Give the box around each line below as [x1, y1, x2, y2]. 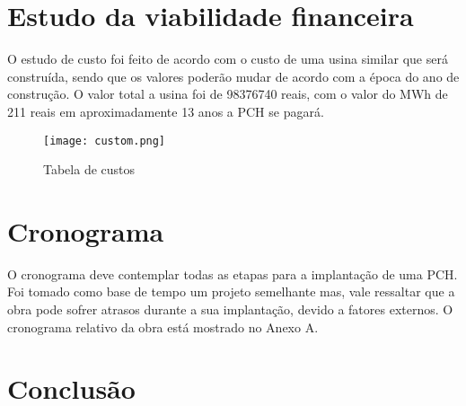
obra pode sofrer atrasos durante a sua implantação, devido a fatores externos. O [7, 300, 453, 319]
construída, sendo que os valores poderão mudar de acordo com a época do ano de [7, 66, 460, 85]
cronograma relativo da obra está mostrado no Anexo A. [7, 317, 319, 336]
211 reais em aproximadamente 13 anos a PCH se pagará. [7, 101, 324, 120]
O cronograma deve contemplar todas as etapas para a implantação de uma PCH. [7, 264, 458, 283]
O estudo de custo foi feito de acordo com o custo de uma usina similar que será [7, 49, 448, 68]
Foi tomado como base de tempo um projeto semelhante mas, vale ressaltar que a [7, 282, 455, 301]
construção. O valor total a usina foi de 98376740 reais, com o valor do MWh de [7, 84, 448, 103]
